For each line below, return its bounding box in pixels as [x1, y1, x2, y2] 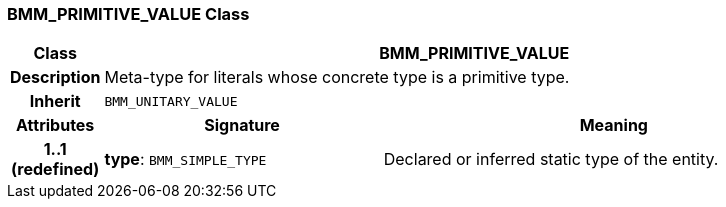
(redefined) [11, 159, 100, 180]
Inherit [29, 91, 81, 112]
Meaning [579, 115, 648, 136]
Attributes [16, 115, 95, 136]
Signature [204, 115, 280, 136]
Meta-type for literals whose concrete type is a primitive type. [104, 67, 570, 88]
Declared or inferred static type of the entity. [383, 149, 719, 170]
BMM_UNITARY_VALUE [104, 93, 238, 109]
